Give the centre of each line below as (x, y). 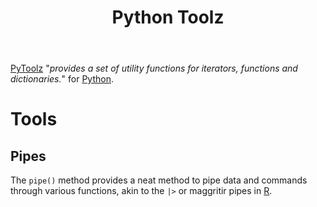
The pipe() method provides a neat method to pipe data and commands (159, 180)
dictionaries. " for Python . (62, 79)
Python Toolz (168, 17)
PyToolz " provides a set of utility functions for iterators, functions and (154, 68)
